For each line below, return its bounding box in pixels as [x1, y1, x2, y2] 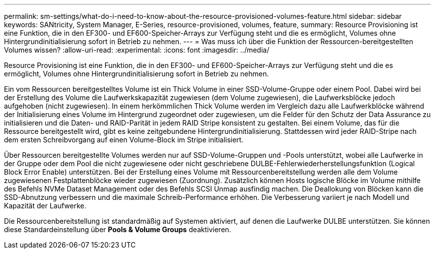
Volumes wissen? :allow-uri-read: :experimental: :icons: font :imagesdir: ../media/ [4, 46, 270, 54]
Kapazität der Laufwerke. [4, 201, 86, 210]
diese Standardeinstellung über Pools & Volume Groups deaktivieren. [4, 225, 231, 234]
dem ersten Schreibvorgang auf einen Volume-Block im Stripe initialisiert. [4, 135, 244, 144]
